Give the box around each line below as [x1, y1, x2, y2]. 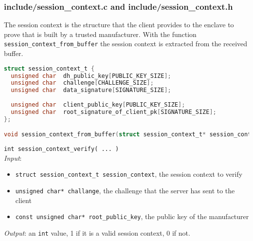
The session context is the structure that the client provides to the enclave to [4, 19, 234, 30]
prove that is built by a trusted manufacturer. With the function [4, 29, 197, 39]
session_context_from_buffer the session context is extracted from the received [4, 38, 248, 49]
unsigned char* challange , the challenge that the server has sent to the [15, 185, 235, 196]
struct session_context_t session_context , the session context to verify [15, 169, 243, 179]
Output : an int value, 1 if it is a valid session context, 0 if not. [4, 228, 190, 238]
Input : [4, 152, 22, 163]
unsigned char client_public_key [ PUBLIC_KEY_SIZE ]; [11, 101, 185, 109]
